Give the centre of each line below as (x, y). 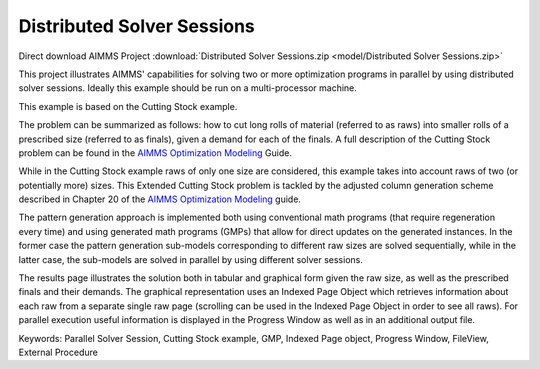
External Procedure (58, 352)
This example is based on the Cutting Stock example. (128, 106)
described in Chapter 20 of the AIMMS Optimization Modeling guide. (160, 199)
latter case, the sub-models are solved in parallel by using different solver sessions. (191, 259)
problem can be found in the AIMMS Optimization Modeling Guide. (155, 152)
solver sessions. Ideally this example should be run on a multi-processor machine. (187, 88)
